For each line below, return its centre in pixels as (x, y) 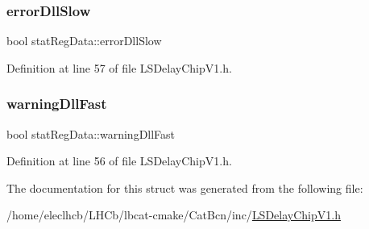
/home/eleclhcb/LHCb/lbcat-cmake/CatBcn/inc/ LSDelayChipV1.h (174, 215)
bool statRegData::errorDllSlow (84, 41)
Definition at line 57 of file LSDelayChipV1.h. (119, 67)
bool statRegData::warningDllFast (91, 133)
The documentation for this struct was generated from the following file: (185, 187)
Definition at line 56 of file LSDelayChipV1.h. (119, 161)
